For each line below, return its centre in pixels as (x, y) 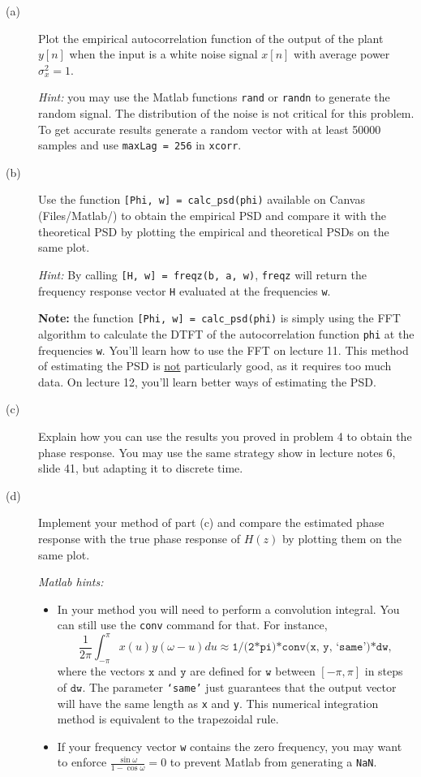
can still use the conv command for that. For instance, (192, 625)
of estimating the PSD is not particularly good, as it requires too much (215, 366)
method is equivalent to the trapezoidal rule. (168, 719)
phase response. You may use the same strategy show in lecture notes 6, (217, 452)
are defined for (226, 671)
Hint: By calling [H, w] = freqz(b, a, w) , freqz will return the (202, 274)
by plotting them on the (342, 538)
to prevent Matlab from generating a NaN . (273, 762)
